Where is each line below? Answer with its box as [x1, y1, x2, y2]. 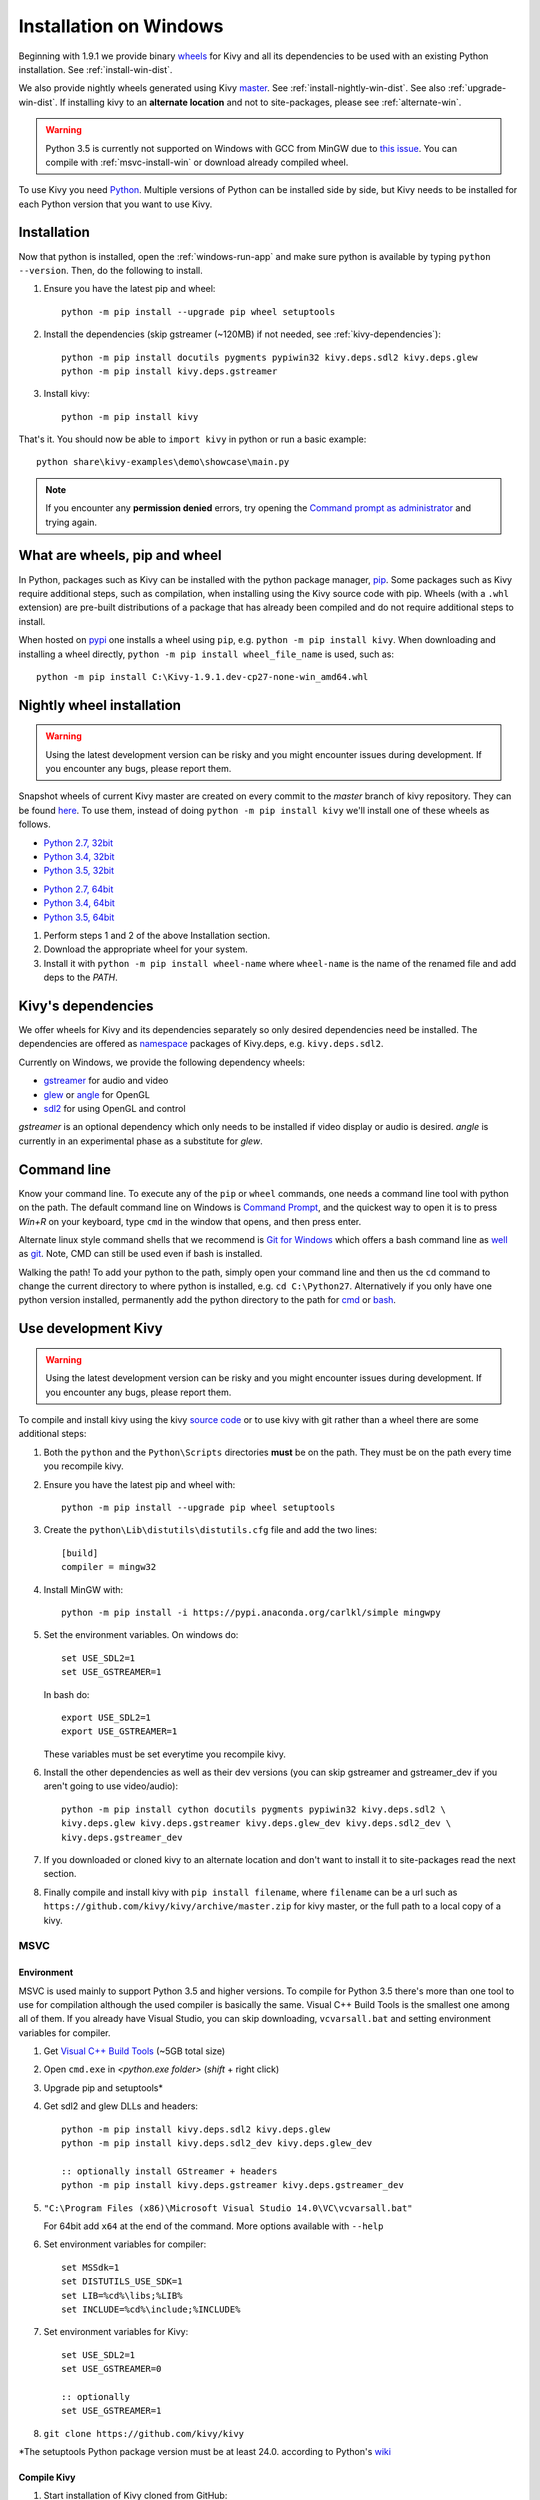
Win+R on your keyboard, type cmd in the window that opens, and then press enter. [18, 1215, 362, 1227]
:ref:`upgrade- [447, 82, 507, 94]
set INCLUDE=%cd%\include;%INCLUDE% [61, 2303, 241, 2315]
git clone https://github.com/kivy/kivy [43, 2428, 245, 2439]
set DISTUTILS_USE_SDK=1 [61, 2276, 183, 2287]
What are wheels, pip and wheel [18, 547, 222, 564]
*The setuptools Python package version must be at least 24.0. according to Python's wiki [18, 2446, 392, 2458]
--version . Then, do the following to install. [18, 264, 204, 276]
